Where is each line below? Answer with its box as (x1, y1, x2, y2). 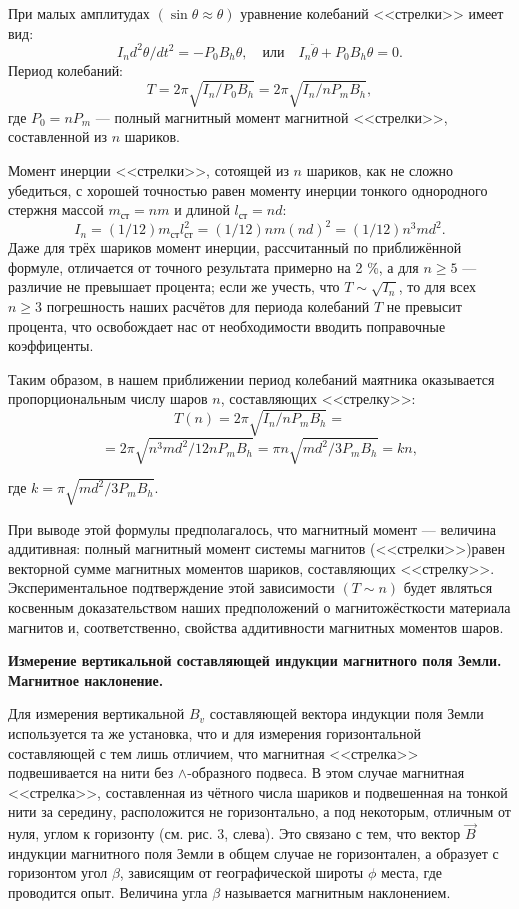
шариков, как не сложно (306, 160, 454, 181)
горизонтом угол (8, 862, 108, 883)
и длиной (174, 199, 230, 220)
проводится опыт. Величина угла (8, 882, 208, 902)
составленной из (8, 126, 108, 147)
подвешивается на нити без (8, 762, 174, 783)
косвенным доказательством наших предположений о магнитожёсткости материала (8, 597, 511, 618)
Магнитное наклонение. (8, 669, 164, 690)
